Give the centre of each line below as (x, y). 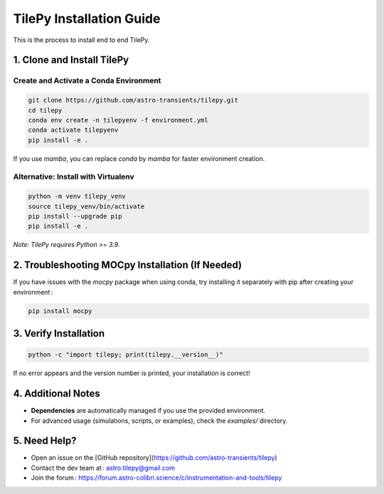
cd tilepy (45, 110)
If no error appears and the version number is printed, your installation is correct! (132, 373)
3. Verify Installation (59, 333)
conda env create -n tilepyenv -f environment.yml (118, 120)
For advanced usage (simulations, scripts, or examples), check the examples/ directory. (159, 421)
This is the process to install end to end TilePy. (81, 40)
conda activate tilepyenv (73, 130)
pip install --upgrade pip (75, 216)
